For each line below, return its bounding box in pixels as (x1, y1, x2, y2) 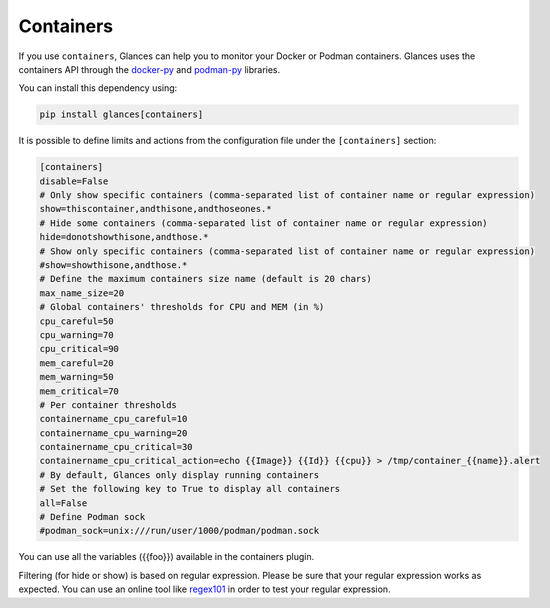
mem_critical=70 (39, 385, 120, 397)
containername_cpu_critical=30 (39, 441, 194, 453)
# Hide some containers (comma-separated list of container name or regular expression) (39, 217, 489, 229)
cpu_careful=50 (39, 315, 114, 327)
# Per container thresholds (39, 399, 177, 410)
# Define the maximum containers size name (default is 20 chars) (39, 273, 372, 285)
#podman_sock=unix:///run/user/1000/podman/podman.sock (39, 525, 320, 537)
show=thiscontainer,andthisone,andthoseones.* (39, 203, 272, 215)
